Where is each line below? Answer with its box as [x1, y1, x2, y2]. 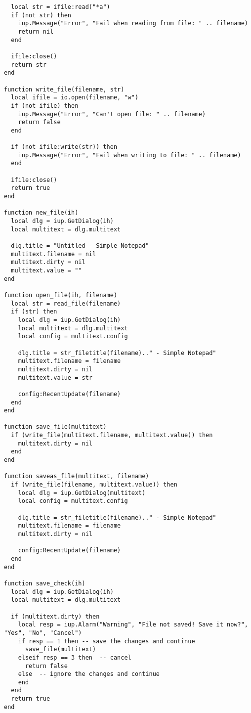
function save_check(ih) [4, 579, 85, 587]
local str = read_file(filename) [11, 300, 121, 307]
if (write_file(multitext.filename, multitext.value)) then [11, 432, 213, 439]
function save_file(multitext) [4, 423, 107, 431]
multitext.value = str [18, 374, 92, 381]
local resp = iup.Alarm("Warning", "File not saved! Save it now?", [18, 621, 248, 628]
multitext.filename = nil [11, 250, 96, 258]
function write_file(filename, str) [4, 86, 125, 93]
